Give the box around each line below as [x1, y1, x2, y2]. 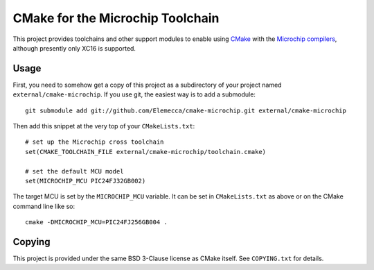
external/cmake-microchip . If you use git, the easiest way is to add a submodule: [12, 90, 256, 99]
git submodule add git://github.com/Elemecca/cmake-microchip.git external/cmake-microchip [25, 106, 346, 115]
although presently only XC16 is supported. [12, 44, 136, 52]
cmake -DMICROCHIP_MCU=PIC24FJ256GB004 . [25, 219, 168, 226]
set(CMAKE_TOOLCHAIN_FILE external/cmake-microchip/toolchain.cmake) [25, 148, 267, 155]
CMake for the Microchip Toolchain [12, 10, 220, 26]
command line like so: [12, 202, 75, 210]
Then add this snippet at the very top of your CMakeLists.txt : [12, 122, 195, 130]
